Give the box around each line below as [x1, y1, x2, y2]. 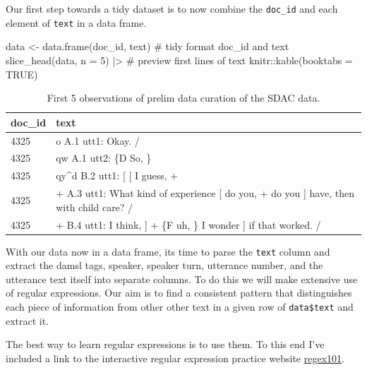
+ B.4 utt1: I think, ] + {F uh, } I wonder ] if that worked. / [56, 217, 321, 232]
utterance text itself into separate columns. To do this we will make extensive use [6, 271, 358, 286]
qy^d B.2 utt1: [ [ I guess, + [56, 168, 179, 183]
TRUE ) [6, 66, 38, 81]
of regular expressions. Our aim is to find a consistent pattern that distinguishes [6, 285, 352, 300]
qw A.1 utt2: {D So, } [56, 150, 152, 165]
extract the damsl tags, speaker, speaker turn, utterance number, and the [6, 258, 323, 273]
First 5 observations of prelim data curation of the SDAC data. [47, 90, 320, 105]
